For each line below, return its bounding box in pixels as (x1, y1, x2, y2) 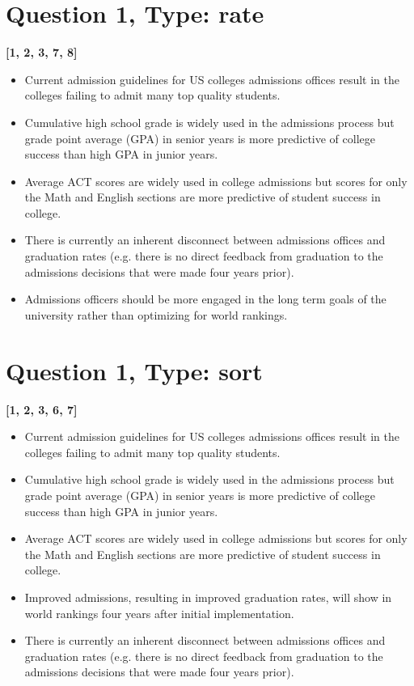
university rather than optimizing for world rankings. (24, 306, 288, 323)
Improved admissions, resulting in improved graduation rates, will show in (24, 588, 392, 605)
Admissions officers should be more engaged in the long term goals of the (24, 290, 387, 307)
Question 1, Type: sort (6, 354, 263, 387)
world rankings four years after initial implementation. (24, 604, 294, 621)
